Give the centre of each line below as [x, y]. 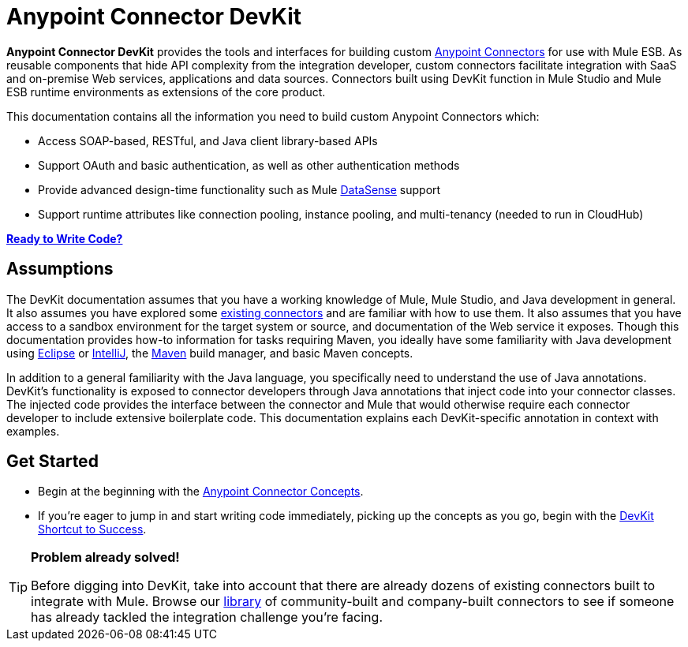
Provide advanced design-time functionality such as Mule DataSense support [239, 189]
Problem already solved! [105, 557]
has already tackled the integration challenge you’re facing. [207, 617]
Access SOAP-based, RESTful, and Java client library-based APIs [208, 140]
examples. [33, 431]
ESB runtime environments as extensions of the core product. [166, 92]
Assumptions [60, 269]
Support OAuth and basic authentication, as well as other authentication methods [249, 165]
